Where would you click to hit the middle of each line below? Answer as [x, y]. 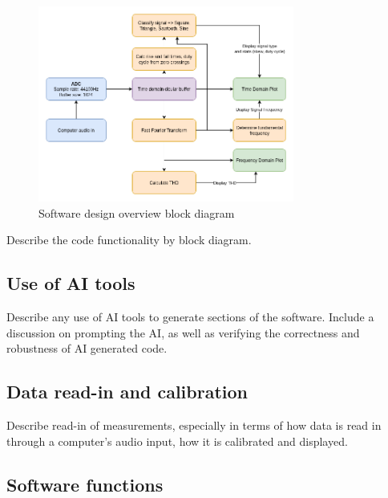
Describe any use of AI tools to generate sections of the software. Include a [190, 317]
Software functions [85, 484]
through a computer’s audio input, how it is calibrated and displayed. [177, 441]
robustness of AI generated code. [87, 348]
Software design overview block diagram [137, 212]
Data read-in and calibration [127, 392]
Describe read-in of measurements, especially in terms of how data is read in [194, 425]
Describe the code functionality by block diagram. [129, 240]
